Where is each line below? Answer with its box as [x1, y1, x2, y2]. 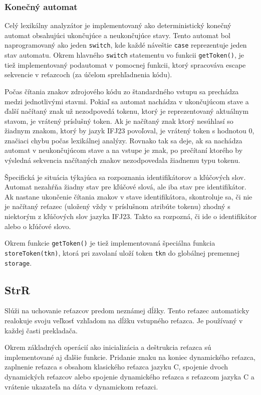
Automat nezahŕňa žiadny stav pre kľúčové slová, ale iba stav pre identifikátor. [5, 181, 246, 192]
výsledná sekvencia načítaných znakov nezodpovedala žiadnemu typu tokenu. [5, 155, 240, 165]
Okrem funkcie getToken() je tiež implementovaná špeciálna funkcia [5, 238, 215, 248]
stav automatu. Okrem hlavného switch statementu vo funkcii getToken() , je [5, 50, 244, 60]
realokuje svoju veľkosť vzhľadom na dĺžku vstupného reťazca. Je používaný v [5, 315, 243, 325]
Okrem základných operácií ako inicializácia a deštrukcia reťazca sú [5, 342, 211, 352]
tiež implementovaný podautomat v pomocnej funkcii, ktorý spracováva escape [5, 59, 246, 70]
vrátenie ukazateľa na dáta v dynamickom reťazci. [5, 381, 158, 391]
